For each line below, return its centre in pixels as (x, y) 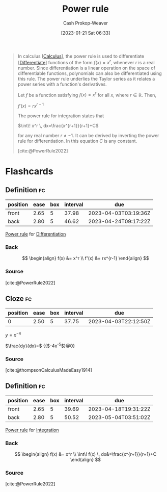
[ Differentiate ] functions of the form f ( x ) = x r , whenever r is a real (86, 62)
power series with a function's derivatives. (62, 84)
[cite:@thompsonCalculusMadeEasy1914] (49, 370)
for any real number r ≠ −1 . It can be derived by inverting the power (88, 135)
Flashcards (29, 172)
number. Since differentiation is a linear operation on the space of (86, 68)
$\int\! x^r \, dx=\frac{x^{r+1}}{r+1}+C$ (58, 125)
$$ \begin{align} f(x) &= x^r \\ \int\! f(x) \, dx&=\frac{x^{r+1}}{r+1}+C (86, 454)
